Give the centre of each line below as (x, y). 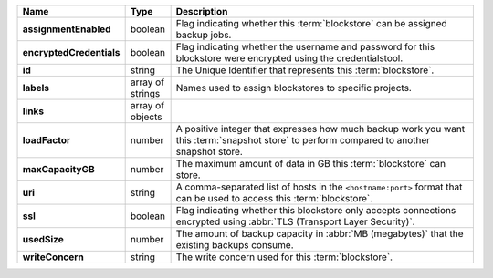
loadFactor (47, 140)
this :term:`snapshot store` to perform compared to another (303, 140)
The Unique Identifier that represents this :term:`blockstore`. (305, 70)
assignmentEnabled (67, 29)
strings (145, 93)
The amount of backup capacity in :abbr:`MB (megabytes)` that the (320, 234)
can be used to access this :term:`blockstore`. (274, 198)
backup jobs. (204, 35)
